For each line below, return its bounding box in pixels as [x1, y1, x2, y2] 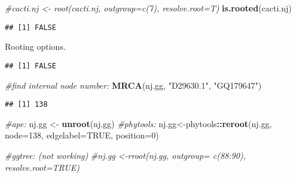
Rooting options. [5, 40, 66, 53]
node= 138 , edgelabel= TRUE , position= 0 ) [5, 129, 159, 141]
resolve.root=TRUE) [5, 161, 80, 173]
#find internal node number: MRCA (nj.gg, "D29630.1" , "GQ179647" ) [5, 79, 262, 91]
